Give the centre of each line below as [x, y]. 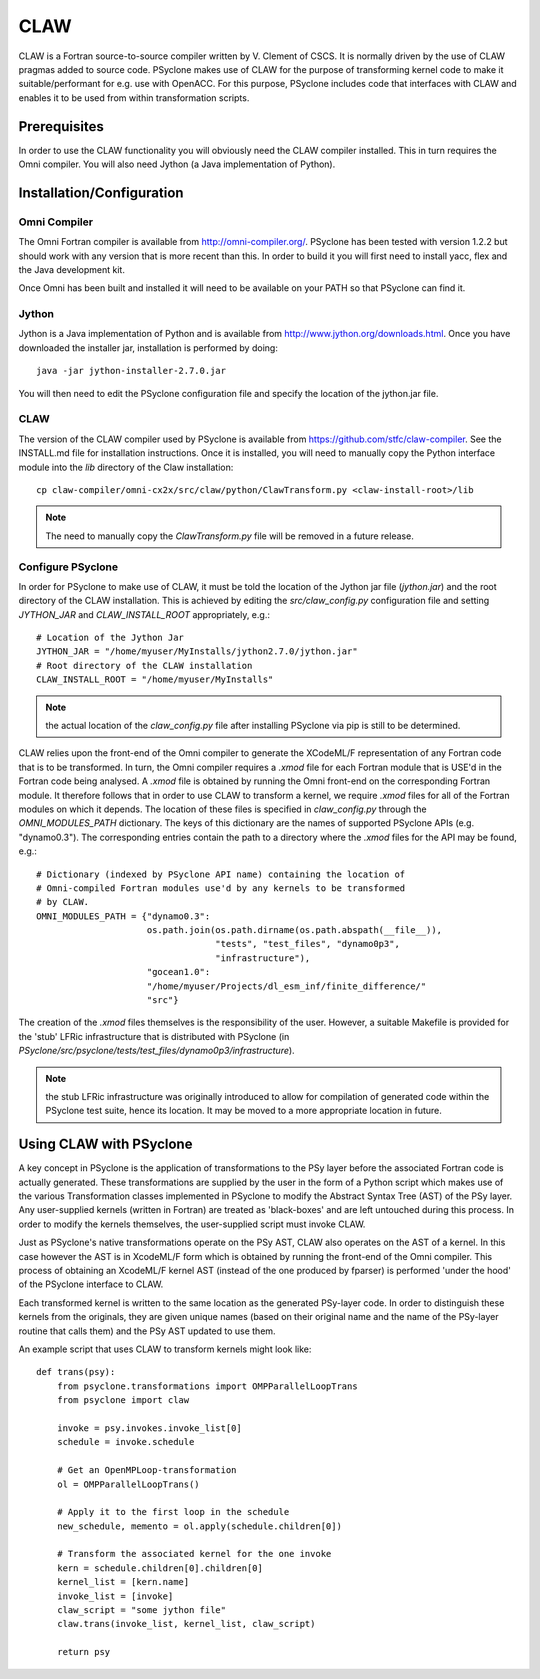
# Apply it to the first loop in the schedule [173, 1512]
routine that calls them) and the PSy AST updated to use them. [147, 1331]
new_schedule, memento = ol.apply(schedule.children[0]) [199, 1526]
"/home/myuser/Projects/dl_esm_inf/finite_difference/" [286, 986]
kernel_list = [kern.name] [123, 1582]
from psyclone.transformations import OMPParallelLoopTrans [207, 1386]
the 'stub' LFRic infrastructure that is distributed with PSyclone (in [154, 1036]
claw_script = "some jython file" [141, 1610]
